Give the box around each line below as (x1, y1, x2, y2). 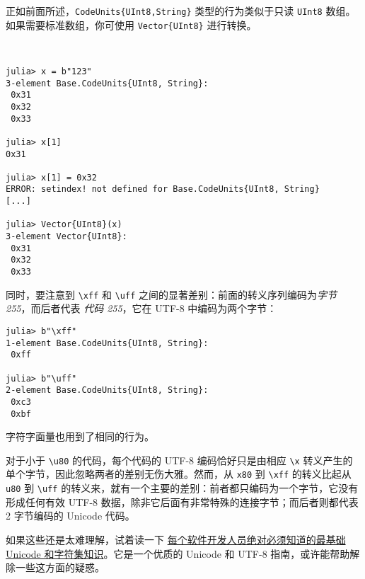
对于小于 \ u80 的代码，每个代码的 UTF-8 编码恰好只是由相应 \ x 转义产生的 (6, 452, 353, 467)
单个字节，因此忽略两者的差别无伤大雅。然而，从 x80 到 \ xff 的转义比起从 (6, 466, 352, 481)
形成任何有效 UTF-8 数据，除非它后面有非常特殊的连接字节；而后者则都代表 (6, 494, 359, 509)
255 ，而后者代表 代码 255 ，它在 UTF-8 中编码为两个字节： (6, 301, 277, 316)
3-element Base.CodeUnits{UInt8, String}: (6, 78, 209, 88)
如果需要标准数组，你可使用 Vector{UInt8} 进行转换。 (6, 17, 257, 32)
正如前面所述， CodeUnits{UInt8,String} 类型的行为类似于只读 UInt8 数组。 (6, 4, 356, 18)
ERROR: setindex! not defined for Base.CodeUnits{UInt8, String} (6, 184, 320, 195)
